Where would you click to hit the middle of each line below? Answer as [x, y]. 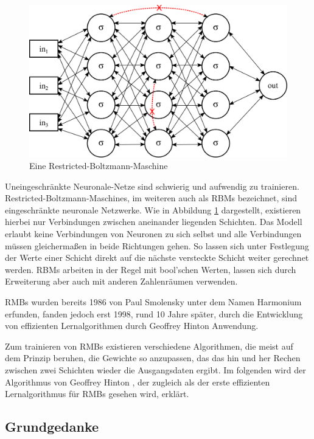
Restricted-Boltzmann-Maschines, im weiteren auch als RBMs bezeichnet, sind [151, 198]
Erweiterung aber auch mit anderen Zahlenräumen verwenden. [121, 281]
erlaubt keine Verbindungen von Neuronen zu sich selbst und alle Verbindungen [153, 234]
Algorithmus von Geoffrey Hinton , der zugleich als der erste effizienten [138, 382]
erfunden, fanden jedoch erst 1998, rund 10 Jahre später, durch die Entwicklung [154, 313]
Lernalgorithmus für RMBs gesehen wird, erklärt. [97, 394]
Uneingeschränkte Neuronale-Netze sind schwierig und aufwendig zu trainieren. [152, 186]
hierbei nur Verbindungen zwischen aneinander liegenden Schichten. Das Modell [154, 222]
